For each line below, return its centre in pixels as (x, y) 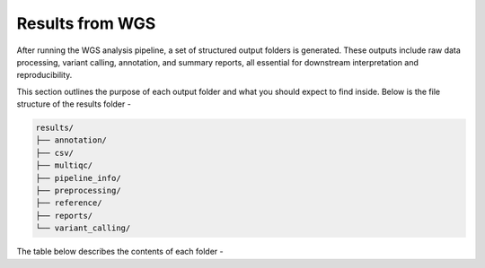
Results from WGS (86, 23)
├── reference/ (69, 203)
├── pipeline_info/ (78, 178)
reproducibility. (44, 75)
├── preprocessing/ (78, 191)
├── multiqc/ (64, 165)
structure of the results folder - (74, 104)
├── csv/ (55, 153)
